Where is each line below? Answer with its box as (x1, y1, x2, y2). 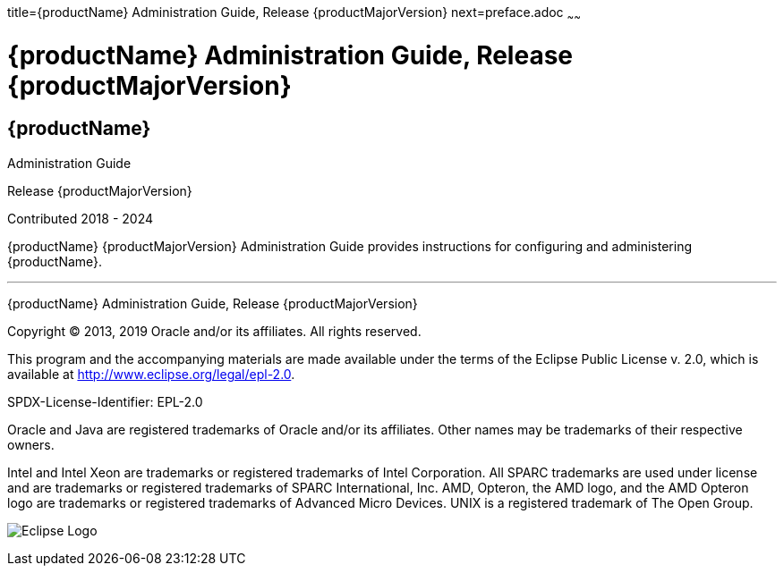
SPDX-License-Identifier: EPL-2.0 (7, 393, 203, 409)
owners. (7, 436, 55, 452)
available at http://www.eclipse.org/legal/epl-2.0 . (7, 366, 295, 382)
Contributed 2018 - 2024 (7, 210, 154, 226)
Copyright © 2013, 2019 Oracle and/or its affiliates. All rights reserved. (7, 323, 422, 339)
